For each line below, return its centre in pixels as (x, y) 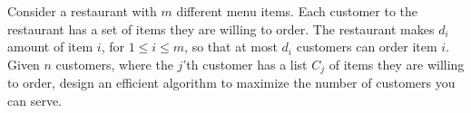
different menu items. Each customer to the (297, 11)
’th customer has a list (245, 64)
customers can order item (367, 47)
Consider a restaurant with (82, 11)
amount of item (50, 47)
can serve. (34, 100)
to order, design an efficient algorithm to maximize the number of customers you (231, 83)
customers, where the (114, 64)
